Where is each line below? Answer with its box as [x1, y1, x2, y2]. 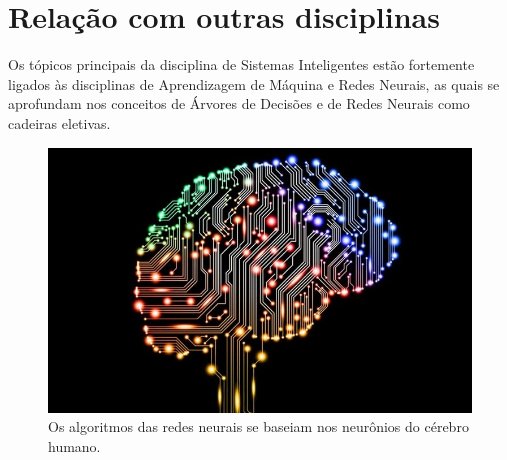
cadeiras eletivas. [8, 112, 111, 133]
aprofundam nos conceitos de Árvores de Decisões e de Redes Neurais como [8, 93, 470, 114]
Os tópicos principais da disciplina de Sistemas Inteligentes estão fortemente [8, 54, 475, 75]
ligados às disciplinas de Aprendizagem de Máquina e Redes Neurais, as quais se [8, 73, 500, 94]
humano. [48, 435, 101, 456]
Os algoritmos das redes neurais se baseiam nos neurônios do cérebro [48, 416, 469, 437]
